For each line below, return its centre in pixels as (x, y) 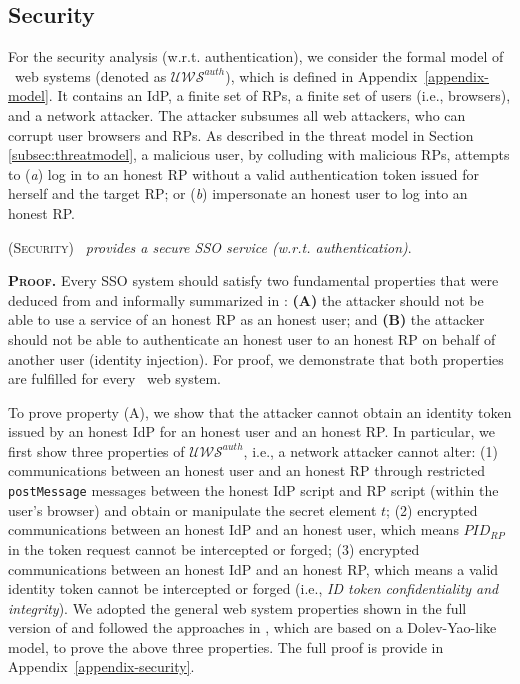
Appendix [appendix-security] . (101, 666)
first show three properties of (96, 450)
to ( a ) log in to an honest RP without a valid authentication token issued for (244, 173)
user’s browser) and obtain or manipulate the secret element (192, 509)
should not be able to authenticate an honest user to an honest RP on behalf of (252, 338)
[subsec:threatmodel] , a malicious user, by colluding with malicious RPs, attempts (259, 154)
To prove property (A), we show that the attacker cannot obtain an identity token (260, 411)
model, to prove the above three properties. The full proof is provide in (226, 646)
